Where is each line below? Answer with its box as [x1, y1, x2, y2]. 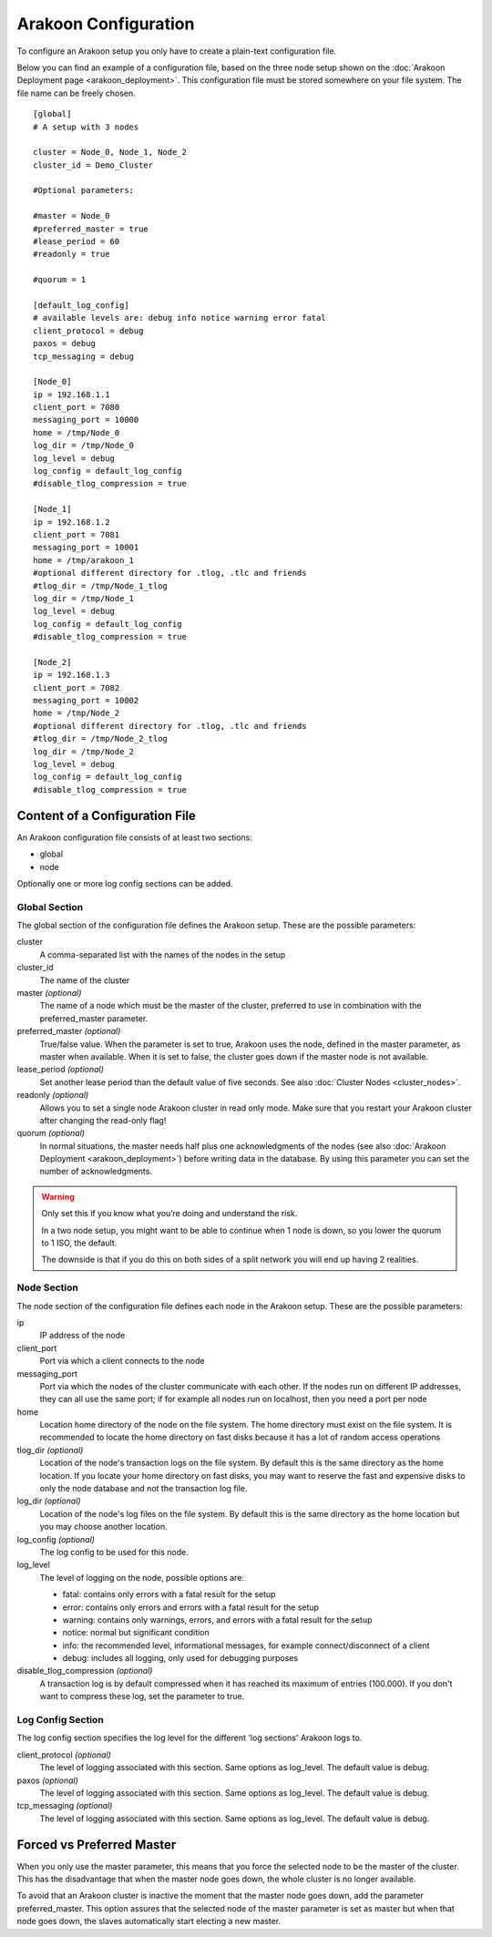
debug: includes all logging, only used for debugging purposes [62, 1653, 299, 1664]
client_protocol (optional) [16, 1749, 111, 1760]
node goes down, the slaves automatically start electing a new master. [16, 1916, 282, 1927]
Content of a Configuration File [16, 807, 196, 824]
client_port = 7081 [33, 529, 120, 539]
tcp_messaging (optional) [16, 1800, 113, 1811]
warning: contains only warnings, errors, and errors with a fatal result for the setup [62, 1614, 373, 1625]
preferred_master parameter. [39, 1012, 149, 1024]
